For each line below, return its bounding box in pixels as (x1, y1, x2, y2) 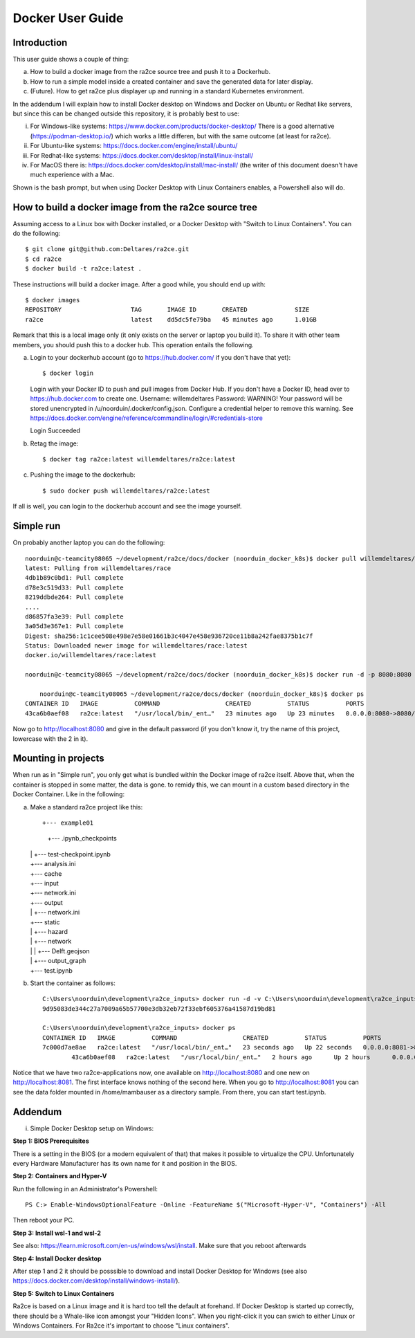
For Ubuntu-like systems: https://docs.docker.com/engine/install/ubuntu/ (30, 142, 238, 150)
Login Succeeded (30, 426, 81, 435)
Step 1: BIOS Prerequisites (12, 1137, 89, 1145)
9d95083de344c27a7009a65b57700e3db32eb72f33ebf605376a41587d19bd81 (42, 1005, 276, 1013)
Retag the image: (30, 439, 79, 448)
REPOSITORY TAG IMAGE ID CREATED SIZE (25, 306, 310, 314)
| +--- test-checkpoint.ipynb (30, 850, 111, 858)
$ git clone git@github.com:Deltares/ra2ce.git (25, 246, 190, 253)
